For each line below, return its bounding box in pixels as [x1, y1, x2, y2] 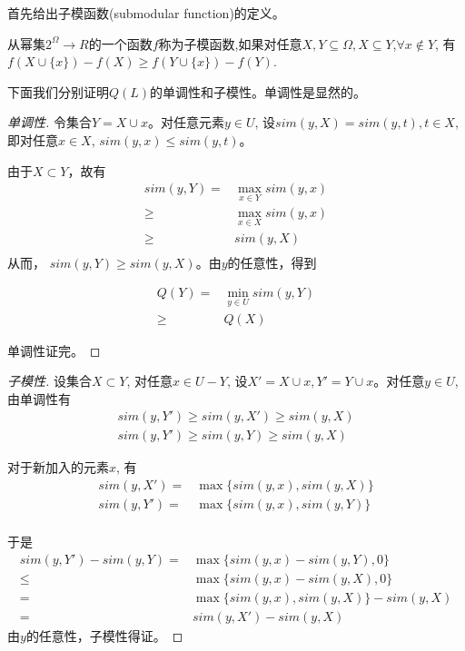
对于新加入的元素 [7, 458, 109, 477]
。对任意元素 [147, 113, 224, 132]
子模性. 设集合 [7, 371, 92, 390]
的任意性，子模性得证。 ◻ [25, 626, 183, 645]
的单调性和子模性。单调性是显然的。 [150, 82, 367, 101]
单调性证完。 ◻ [7, 340, 101, 360]
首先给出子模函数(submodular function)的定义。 [7, 4, 285, 22]
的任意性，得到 [227, 252, 317, 271]
